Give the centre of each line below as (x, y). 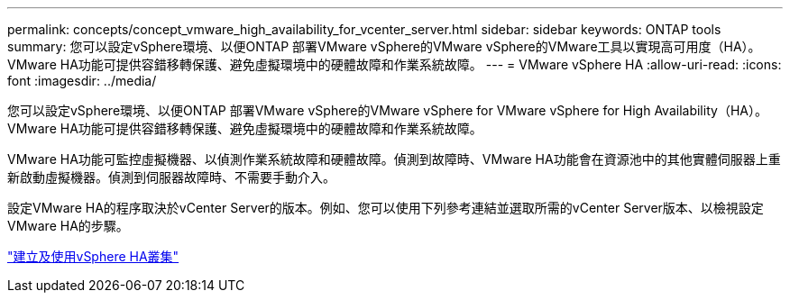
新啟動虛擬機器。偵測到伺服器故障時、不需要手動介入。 (171, 177)
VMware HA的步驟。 (68, 226)
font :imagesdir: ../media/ (82, 81)
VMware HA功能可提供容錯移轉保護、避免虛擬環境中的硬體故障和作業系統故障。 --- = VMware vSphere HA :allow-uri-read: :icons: (395, 64)
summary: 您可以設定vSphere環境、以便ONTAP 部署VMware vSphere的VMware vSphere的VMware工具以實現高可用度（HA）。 (384, 46)
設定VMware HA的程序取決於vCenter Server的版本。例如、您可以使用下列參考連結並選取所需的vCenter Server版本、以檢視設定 (386, 208)
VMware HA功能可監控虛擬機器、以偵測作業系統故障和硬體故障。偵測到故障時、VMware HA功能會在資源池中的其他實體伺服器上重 (394, 159)
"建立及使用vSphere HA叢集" (93, 256)
